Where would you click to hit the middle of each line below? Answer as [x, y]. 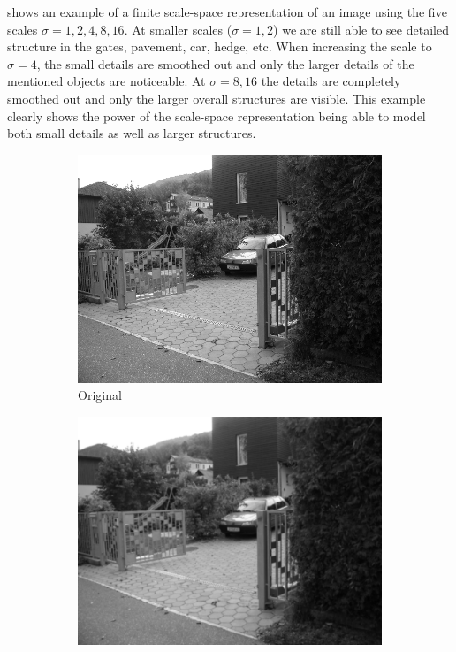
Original [100, 395]
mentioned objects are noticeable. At [106, 81]
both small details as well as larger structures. [132, 133]
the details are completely [331, 81]
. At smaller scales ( [178, 29]
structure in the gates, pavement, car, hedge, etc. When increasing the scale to [220, 46]
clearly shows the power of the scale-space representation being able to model [217, 115]
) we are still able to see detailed [361, 29]
